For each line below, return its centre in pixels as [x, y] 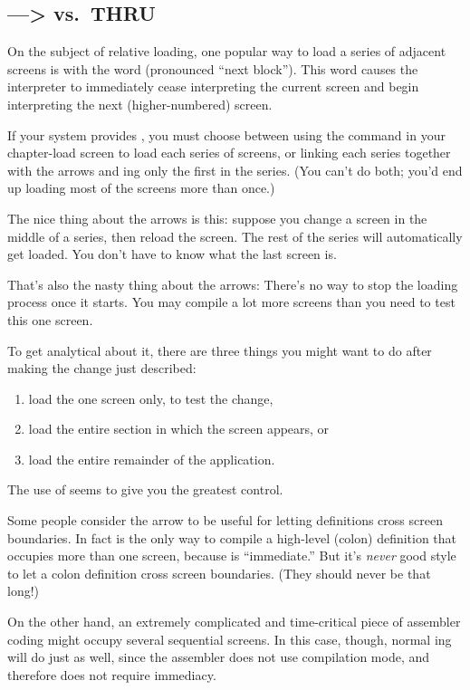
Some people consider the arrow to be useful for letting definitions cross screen [225, 520]
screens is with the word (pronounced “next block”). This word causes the [213, 68]
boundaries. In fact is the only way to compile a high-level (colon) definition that [232, 537]
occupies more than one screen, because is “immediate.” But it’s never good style [232, 556]
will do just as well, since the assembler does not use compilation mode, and [219, 657]
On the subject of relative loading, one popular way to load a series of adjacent [227, 51]
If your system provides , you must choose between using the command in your [226, 134]
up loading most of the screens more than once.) [141, 188]
